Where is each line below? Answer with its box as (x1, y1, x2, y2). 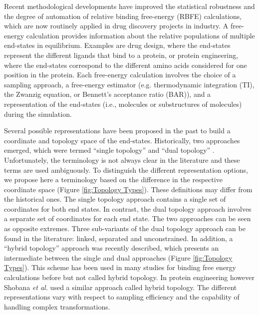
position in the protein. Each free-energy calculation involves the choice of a (4, 69, 236, 80)
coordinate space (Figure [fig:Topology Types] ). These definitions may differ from (4, 184, 253, 194)
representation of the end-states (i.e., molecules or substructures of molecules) (4, 98, 242, 109)
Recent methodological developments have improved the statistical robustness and (4, 1, 255, 11)
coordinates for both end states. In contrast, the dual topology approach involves (4, 203, 252, 214)
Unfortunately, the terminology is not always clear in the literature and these (4, 154, 240, 165)
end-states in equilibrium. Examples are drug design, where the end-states (4, 40, 231, 50)
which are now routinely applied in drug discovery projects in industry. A (4, 20, 229, 31)
